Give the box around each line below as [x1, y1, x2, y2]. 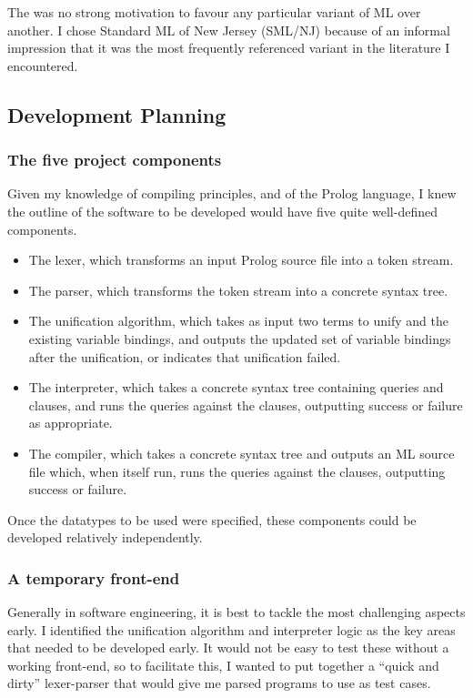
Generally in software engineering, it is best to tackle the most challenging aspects [7, 602, 466, 622]
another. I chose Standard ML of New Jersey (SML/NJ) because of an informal [7, 20, 450, 39]
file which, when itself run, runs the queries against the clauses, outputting [28, 461, 446, 481]
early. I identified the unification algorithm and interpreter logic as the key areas [7, 620, 456, 639]
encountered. [7, 56, 78, 75]
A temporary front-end [7, 566, 180, 589]
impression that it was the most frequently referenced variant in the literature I [7, 38, 450, 57]
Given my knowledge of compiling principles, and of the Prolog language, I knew [7, 184, 457, 203]
